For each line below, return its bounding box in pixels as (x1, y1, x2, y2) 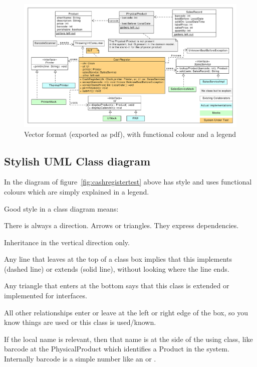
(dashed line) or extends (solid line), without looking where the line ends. (4, 263, 229, 274)
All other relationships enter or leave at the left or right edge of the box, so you (4, 307, 248, 317)
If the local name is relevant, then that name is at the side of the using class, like (4, 333, 253, 344)
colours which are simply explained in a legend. (4, 186, 149, 197)
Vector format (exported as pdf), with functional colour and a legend (24, 128, 236, 139)
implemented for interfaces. (4, 290, 87, 301)
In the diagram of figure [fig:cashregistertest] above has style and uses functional (4, 176, 252, 187)
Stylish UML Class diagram (4, 153, 151, 168)
